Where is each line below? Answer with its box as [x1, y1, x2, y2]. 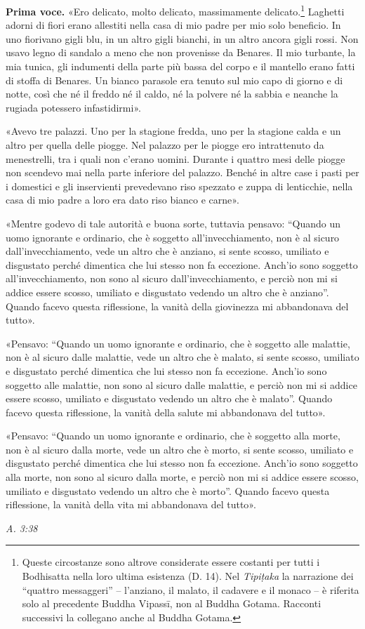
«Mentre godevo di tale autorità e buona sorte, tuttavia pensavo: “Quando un [6, 216, 341, 230]
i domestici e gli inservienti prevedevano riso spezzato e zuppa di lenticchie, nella [6, 178, 353, 193]
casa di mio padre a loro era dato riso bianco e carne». [6, 192, 239, 207]
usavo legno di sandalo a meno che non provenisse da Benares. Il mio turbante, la [6, 45, 356, 60]
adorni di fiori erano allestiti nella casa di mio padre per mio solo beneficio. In [6, 18, 341, 32]
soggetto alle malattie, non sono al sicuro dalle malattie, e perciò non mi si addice [6, 377, 357, 392]
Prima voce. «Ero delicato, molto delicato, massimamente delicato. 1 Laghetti [6, 2, 345, 18]
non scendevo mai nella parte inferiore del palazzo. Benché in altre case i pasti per [6, 165, 359, 180]
